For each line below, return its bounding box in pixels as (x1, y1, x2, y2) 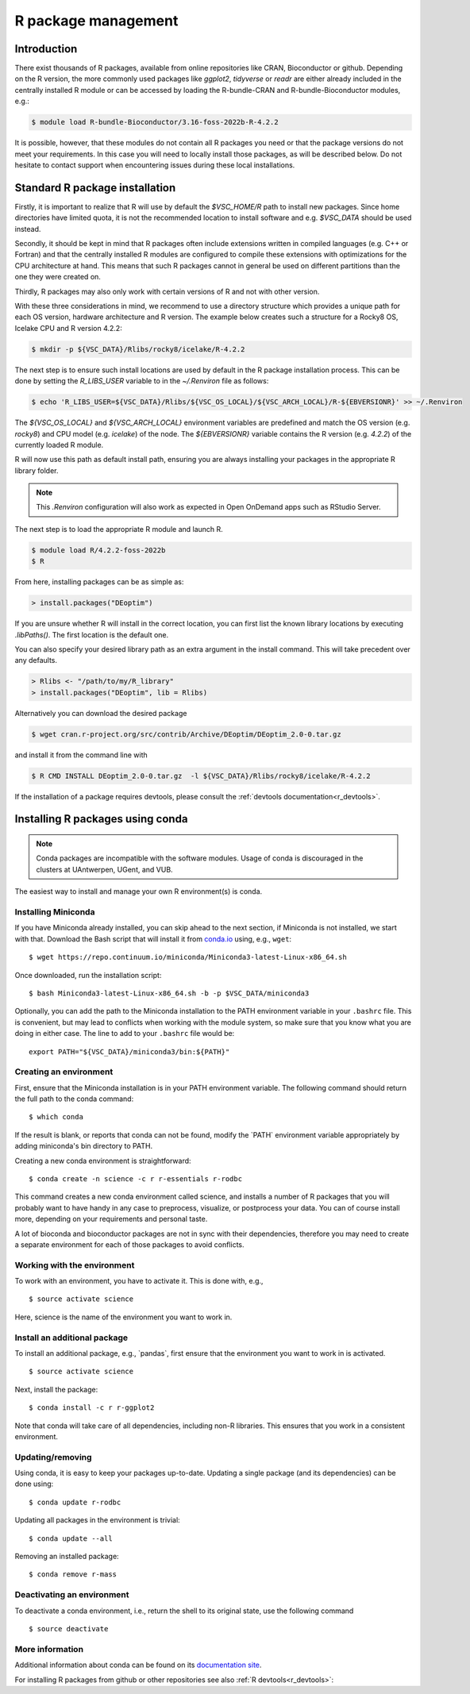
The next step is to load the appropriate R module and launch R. (14, 524, 224, 533)
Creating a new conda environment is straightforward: (14, 1156, 191, 1165)
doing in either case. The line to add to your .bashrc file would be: (14, 1029, 235, 1038)
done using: (14, 1479, 54, 1488)
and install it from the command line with (14, 750, 148, 760)
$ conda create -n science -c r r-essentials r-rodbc (29, 1174, 242, 1183)
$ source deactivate (29, 1624, 109, 1633)
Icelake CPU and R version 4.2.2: (14, 323, 122, 333)
